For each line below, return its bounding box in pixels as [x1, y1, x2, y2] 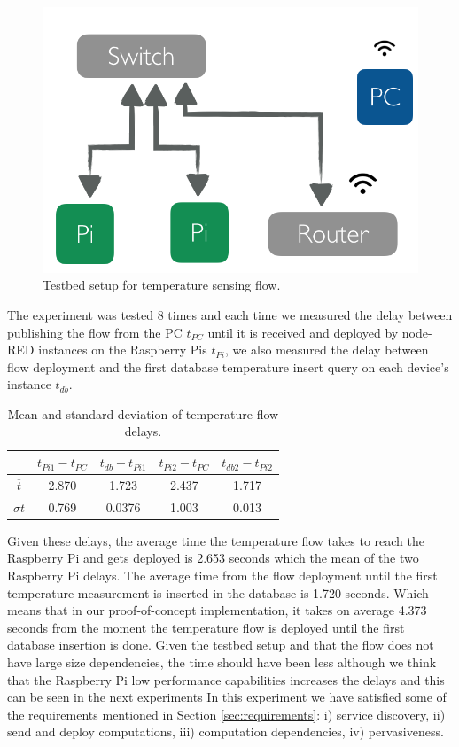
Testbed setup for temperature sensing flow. [43, 276, 281, 294]
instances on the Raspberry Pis [38, 340, 207, 359]
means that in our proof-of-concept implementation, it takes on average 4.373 [7, 601, 427, 619]
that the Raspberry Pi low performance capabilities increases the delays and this [7, 670, 445, 689]
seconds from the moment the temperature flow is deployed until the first [7, 618, 405, 636]
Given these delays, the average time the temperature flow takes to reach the [7, 531, 424, 549]
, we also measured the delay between [224, 340, 429, 359]
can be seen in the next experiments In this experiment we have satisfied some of [7, 688, 447, 706]
